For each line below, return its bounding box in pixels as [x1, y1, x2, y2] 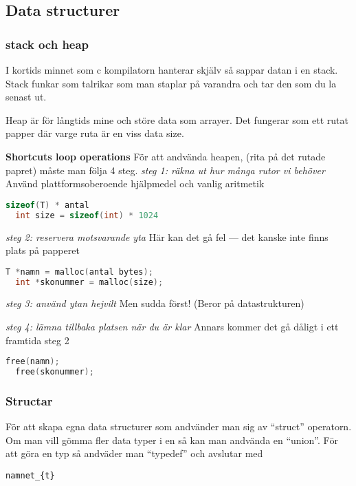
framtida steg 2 [5, 332, 69, 347]
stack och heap [5, 35, 89, 52]
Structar [5, 392, 53, 409]
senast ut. [5, 89, 47, 104]
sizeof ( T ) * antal [5, 200, 89, 210]
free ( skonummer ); [15, 367, 94, 377]
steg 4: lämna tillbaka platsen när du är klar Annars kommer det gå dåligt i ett [5, 319, 339, 334]
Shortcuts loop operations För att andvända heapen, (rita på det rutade [5, 149, 326, 163]
